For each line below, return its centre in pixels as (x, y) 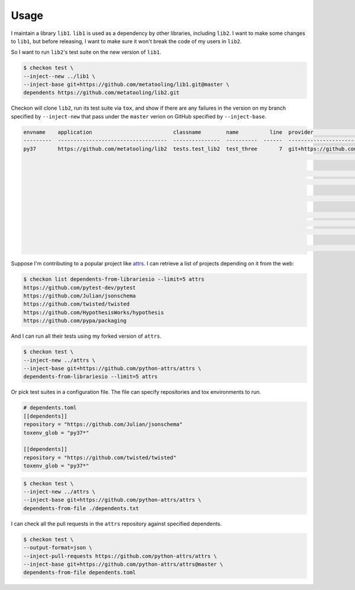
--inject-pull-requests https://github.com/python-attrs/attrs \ (120, 556)
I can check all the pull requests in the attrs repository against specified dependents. (116, 524)
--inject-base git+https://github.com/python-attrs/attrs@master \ (123, 564)
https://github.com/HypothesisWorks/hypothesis (93, 312)
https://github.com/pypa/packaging (75, 321)
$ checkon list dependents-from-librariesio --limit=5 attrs (114, 279)
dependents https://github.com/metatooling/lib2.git (101, 93)
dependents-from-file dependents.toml (80, 573)
